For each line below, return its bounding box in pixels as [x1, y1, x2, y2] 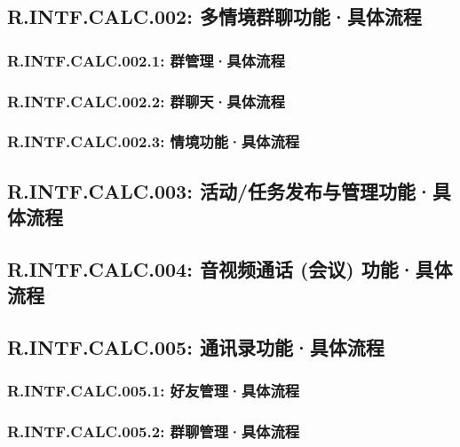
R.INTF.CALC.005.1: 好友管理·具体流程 [7, 380, 300, 402]
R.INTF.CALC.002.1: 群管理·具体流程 [7, 49, 285, 71]
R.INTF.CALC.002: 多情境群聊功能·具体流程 [7, 3, 422, 30]
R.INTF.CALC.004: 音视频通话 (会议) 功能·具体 [7, 255, 453, 282]
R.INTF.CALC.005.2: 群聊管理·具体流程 [7, 420, 300, 443]
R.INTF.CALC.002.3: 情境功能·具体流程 [7, 130, 300, 153]
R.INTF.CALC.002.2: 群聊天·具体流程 [7, 90, 285, 112]
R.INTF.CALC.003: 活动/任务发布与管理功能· [7, 176, 432, 204]
